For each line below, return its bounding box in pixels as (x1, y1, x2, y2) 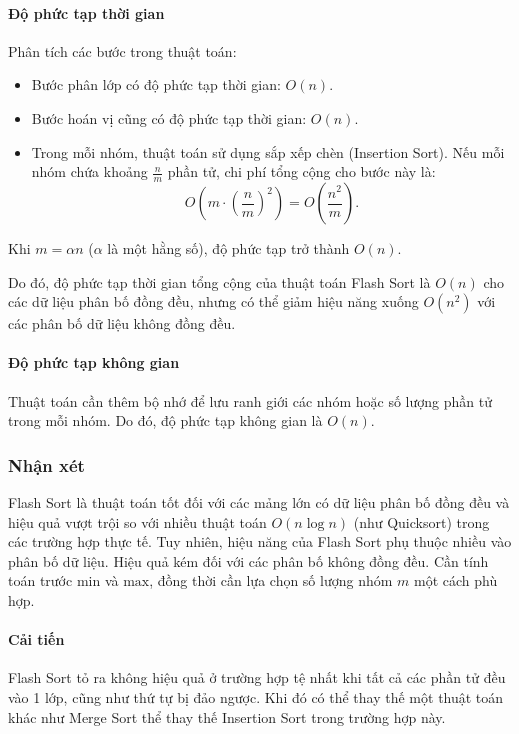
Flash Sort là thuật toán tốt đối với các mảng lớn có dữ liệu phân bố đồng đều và (8, 491, 510, 512)
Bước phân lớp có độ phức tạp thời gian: (31, 74, 281, 95)
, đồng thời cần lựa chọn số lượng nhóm (149, 570, 393, 591)
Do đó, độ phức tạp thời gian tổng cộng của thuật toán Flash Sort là (8, 271, 431, 292)
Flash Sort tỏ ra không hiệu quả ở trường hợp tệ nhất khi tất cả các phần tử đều (8, 667, 506, 688)
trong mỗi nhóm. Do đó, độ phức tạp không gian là (8, 410, 323, 431)
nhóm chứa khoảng (31, 161, 148, 182)
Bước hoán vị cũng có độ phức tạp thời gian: (31, 107, 307, 128)
